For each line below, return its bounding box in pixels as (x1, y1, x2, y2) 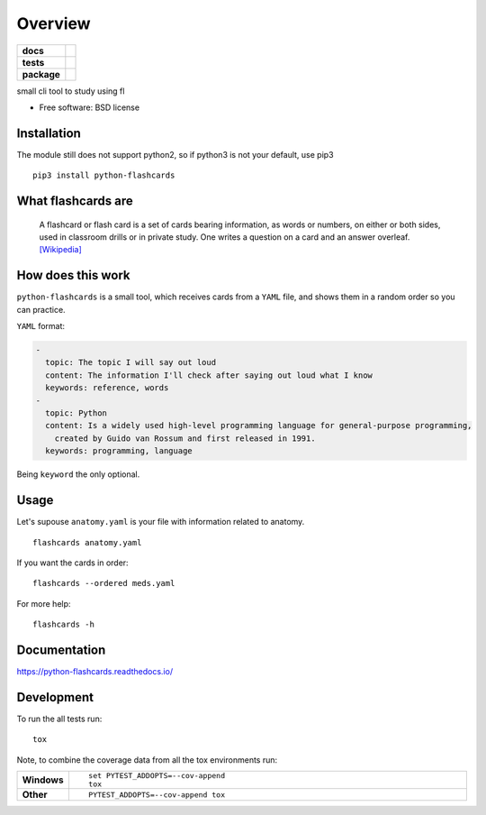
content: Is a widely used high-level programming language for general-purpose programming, (45, 420, 472, 431)
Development (16, 690, 94, 705)
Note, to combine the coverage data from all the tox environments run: (16, 754, 278, 765)
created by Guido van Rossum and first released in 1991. (54, 433, 316, 444)
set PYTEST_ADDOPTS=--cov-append (88, 771, 225, 781)
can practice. (16, 304, 67, 315)
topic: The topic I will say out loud (45, 357, 216, 368)
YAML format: (16, 321, 66, 332)
